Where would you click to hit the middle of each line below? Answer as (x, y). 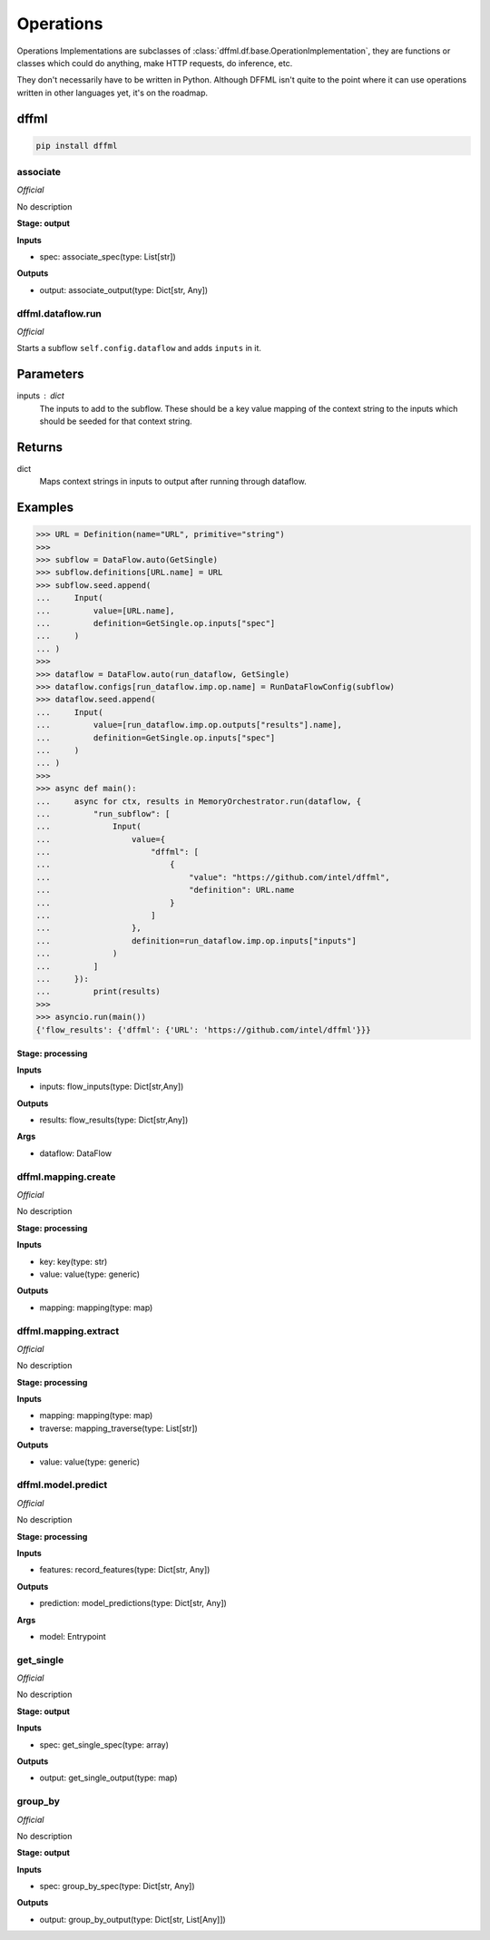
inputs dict (40, 396)
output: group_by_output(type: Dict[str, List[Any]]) (132, 1919)
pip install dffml (77, 146)
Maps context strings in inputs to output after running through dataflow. (173, 482)
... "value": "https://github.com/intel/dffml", (213, 877)
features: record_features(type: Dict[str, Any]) (125, 1570)
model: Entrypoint (73, 1636)
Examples (45, 508)
